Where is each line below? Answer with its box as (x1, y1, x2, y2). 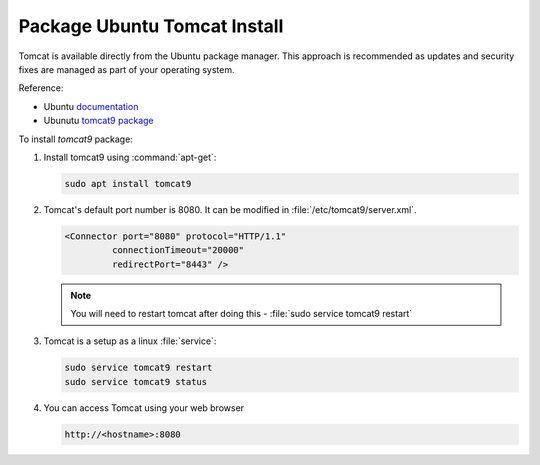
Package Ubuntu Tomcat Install (18, 15, 284, 37)
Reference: (18, 82, 64, 94)
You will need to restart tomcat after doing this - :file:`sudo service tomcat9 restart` (70, 308, 413, 319)
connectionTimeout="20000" (111, 245, 245, 256)
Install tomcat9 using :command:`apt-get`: (43, 151, 217, 163)
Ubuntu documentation (43, 100, 139, 112)
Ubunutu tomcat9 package (43, 115, 154, 127)
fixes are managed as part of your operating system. (18, 63, 235, 75)
